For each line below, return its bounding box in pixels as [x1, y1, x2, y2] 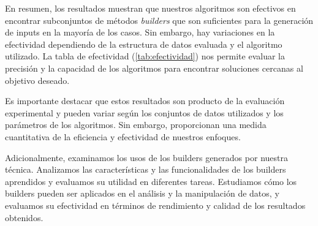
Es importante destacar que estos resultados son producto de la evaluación [5, 94, 285, 107]
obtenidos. [5, 211, 44, 224]
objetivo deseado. [5, 73, 70, 86]
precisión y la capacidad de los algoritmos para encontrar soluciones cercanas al [5, 61, 303, 74]
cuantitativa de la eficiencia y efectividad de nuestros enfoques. [5, 130, 241, 143]
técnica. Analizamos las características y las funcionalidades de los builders [5, 163, 286, 176]
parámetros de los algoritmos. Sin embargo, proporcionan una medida [5, 118, 267, 131]
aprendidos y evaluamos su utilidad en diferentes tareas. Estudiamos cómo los [5, 175, 297, 187]
